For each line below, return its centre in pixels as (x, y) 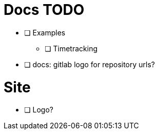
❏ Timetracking (71, 48)
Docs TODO (44, 10)
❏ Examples (45, 32)
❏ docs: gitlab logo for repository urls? (90, 64)
